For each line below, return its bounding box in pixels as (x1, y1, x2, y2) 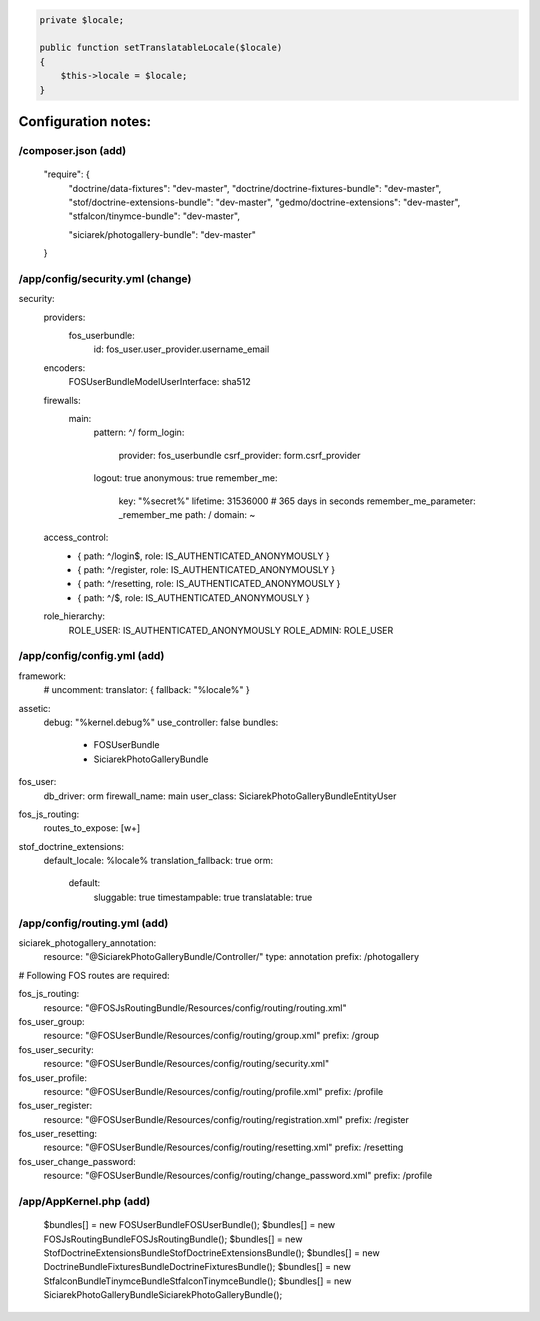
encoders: (43, 361, 86, 374)
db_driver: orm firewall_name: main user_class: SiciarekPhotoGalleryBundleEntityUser (43, 790, 397, 802)
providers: (43, 311, 86, 323)
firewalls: (43, 394, 82, 406)
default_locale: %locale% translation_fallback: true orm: (43, 855, 274, 867)
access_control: (43, 531, 109, 544)
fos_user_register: (18, 1100, 93, 1112)
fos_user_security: (18, 1043, 94, 1055)
